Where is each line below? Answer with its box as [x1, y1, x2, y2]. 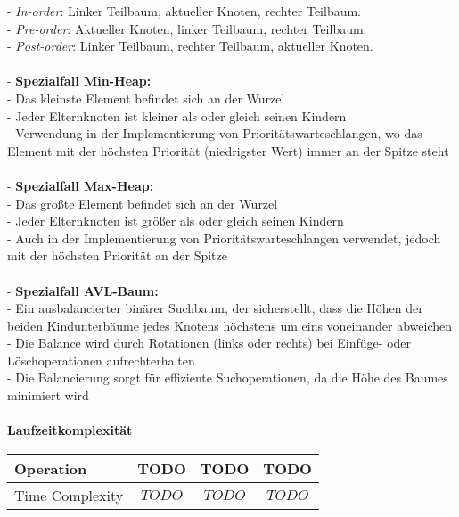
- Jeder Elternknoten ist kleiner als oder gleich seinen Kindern [7, 106, 347, 125]
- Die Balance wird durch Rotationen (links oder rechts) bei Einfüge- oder [7, 333, 412, 352]
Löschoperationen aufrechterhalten [7, 350, 195, 369]
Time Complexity [14, 484, 124, 505]
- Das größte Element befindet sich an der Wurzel [7, 193, 278, 212]
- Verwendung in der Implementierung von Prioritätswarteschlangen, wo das [7, 124, 422, 143]
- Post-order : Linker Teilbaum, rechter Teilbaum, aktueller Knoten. [7, 37, 373, 55]
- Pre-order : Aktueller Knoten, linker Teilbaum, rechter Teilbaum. [7, 19, 367, 37]
